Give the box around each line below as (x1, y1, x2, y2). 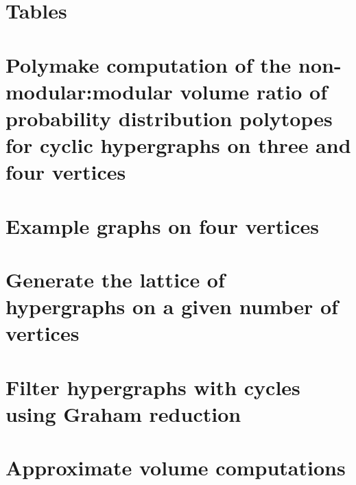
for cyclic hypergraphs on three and (5, 131, 351, 159)
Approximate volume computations (5, 453, 346, 482)
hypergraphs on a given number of (5, 292, 338, 320)
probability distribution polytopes (5, 104, 333, 132)
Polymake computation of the (5, 50, 292, 78)
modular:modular (5, 77, 173, 105)
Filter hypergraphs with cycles (5, 372, 300, 401)
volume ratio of (180, 77, 328, 105)
